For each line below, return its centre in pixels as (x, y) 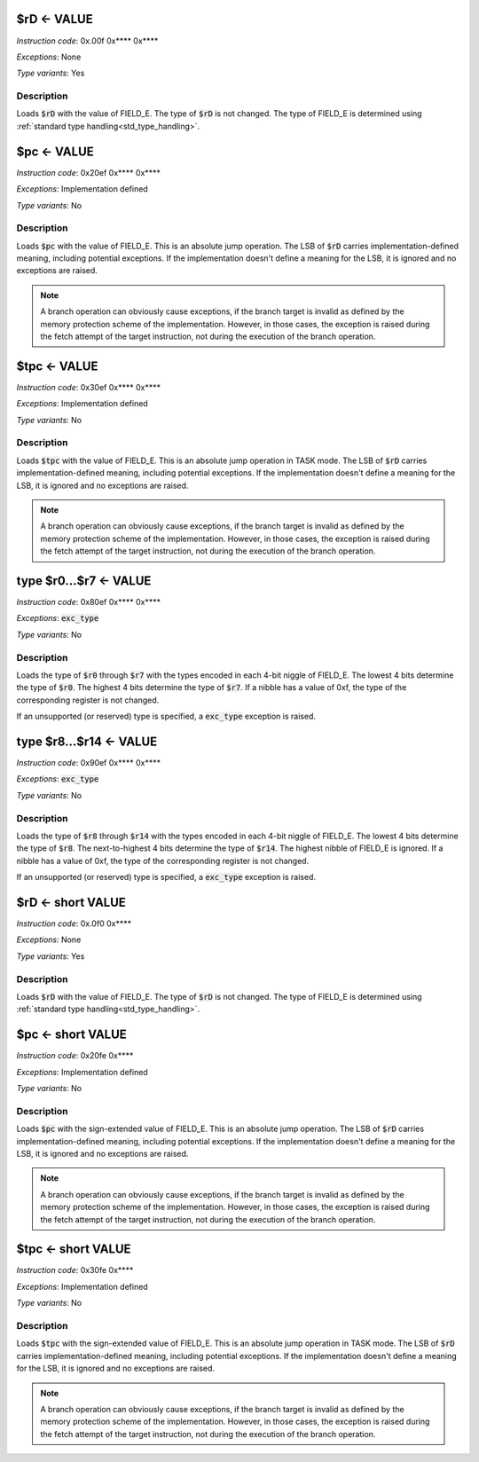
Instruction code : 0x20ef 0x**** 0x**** (89, 172)
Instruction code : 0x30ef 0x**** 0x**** (89, 387)
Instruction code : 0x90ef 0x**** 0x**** (89, 763)
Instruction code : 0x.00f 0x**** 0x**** (87, 41)
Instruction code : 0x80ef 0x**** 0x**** (89, 602)
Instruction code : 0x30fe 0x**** (75, 1270)
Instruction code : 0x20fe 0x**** (75, 1056)
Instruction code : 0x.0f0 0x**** (74, 924)
